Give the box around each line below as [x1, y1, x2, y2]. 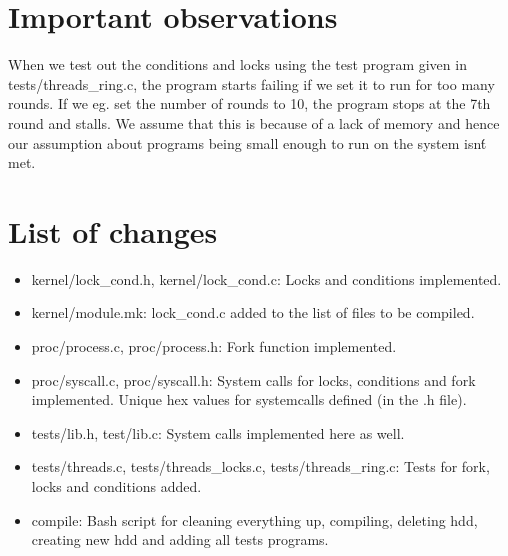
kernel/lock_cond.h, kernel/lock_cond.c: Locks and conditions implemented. [31, 268, 502, 289]
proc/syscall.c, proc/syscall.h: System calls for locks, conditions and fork [31, 369, 476, 390]
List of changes [8, 210, 218, 251]
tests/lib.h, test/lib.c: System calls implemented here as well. [31, 422, 405, 443]
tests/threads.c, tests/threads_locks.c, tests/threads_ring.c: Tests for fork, [31, 456, 490, 477]
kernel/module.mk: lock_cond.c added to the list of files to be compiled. [31, 302, 475, 323]
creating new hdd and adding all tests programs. [31, 529, 329, 550]
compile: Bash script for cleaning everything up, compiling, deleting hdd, [31, 509, 478, 530]
